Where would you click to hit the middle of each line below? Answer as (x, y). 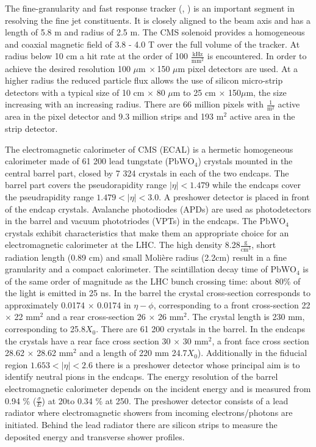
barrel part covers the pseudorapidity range (86, 185)
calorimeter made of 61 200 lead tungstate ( (87, 161)
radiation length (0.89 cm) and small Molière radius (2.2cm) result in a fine (146, 257)
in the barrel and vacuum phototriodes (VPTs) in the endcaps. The (131, 221)
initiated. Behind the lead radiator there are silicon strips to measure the (141, 425)
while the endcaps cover (257, 185)
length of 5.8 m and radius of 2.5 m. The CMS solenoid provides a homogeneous (155, 32)
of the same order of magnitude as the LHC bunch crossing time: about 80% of (153, 281)
